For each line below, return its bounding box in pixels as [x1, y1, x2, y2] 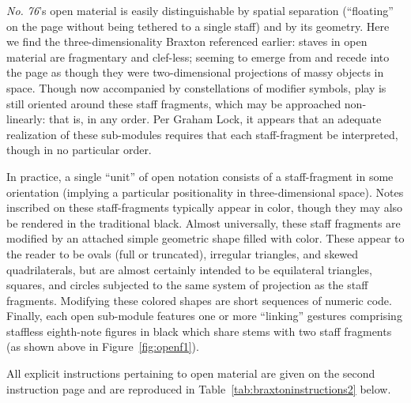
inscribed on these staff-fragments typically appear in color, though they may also [6, 199, 403, 216]
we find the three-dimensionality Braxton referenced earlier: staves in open [6, 33, 368, 50]
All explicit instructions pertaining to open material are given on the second [6, 365, 375, 382]
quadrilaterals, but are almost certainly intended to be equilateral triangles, [6, 261, 372, 277]
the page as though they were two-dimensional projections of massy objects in [6, 64, 384, 81]
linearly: [6, 111, 46, 127]
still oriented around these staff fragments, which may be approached [6, 95, 341, 111]
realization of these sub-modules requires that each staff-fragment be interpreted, [6, 126, 398, 142]
